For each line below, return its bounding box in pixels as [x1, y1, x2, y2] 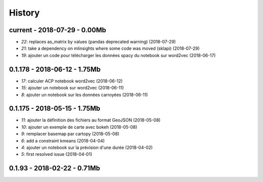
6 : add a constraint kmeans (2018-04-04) [21, 138, 105, 143]
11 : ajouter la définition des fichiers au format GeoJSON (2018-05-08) [21, 117, 161, 123]
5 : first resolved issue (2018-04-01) [21, 151, 93, 157]
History [9, 7, 40, 18]
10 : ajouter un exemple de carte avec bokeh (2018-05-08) [21, 124, 137, 130]
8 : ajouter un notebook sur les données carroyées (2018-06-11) [21, 92, 148, 98]
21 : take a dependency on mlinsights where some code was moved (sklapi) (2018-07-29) [21, 45, 200, 51]
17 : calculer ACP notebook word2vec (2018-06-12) [21, 78, 123, 84]
